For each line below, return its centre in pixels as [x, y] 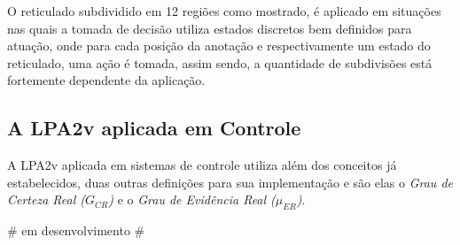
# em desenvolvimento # [76, 230]
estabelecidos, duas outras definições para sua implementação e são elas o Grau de [230, 182]
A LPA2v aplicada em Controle [154, 128]
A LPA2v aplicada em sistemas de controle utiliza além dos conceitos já [202, 165]
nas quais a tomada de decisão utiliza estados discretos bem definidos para [210, 28]
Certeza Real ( [47, 199]
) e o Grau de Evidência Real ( [192, 199]
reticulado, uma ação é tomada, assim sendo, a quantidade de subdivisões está [220, 62]
